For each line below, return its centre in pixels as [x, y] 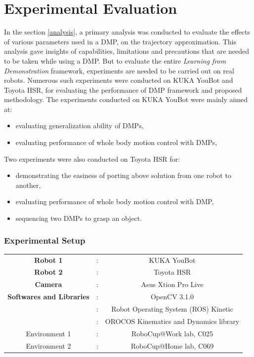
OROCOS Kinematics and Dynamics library [172, 321]
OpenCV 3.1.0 [172, 297]
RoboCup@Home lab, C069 [172, 345]
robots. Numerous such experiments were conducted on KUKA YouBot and [119, 80]
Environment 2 [48, 345]
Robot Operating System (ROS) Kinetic [172, 308]
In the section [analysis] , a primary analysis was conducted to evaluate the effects [127, 32]
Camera [48, 284]
